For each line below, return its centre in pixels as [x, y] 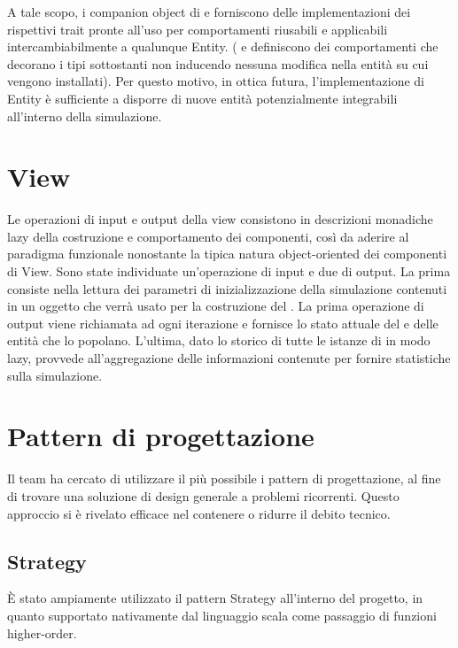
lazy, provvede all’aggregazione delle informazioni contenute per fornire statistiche [229, 358]
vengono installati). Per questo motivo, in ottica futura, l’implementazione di [216, 81]
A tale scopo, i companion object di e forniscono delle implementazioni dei [209, 12]
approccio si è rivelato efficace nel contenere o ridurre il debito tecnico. [199, 513]
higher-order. [42, 633]
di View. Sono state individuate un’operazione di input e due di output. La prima [229, 271]
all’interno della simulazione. [85, 116]
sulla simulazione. [55, 375]
